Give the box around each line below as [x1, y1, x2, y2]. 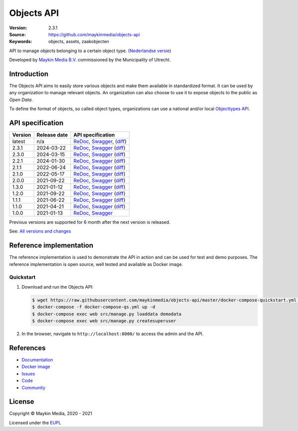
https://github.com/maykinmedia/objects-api [48, 31, 140, 37]
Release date [36, 131, 68, 138]
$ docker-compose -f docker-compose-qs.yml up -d [32, 304, 155, 310]
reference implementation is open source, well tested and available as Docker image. [9, 261, 183, 267]
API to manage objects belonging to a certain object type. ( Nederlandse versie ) [9, 48, 171, 54]
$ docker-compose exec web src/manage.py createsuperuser [32, 318, 176, 324]
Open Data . [9, 97, 33, 103]
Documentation [21, 357, 53, 363]
